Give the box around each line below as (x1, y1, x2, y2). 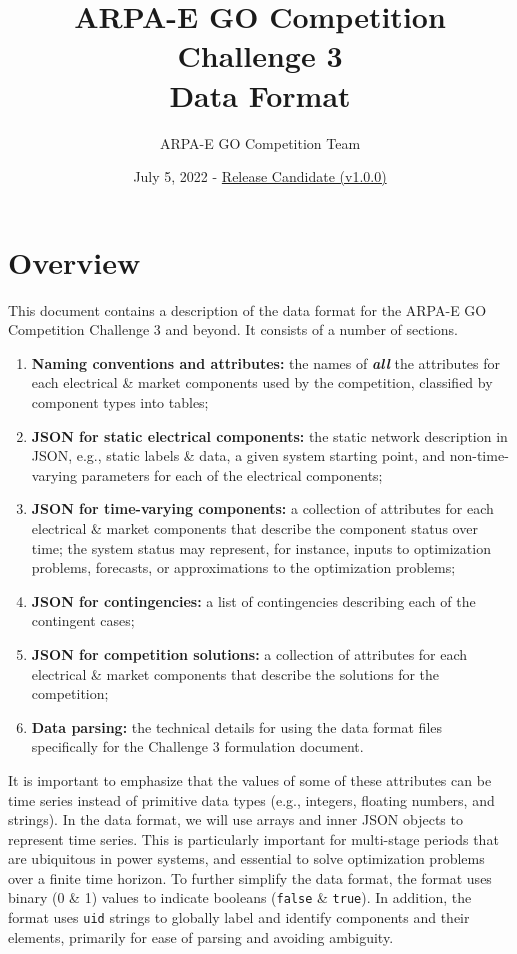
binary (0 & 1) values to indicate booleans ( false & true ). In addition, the (8, 887, 472, 908)
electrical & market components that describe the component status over (31, 517, 478, 538)
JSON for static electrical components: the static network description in (31, 425, 508, 446)
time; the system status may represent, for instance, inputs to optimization (31, 537, 491, 558)
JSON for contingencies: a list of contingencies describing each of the (31, 590, 476, 611)
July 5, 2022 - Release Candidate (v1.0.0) (133, 166, 387, 187)
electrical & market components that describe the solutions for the (31, 663, 440, 684)
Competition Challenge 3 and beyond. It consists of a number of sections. (8, 319, 458, 340)
